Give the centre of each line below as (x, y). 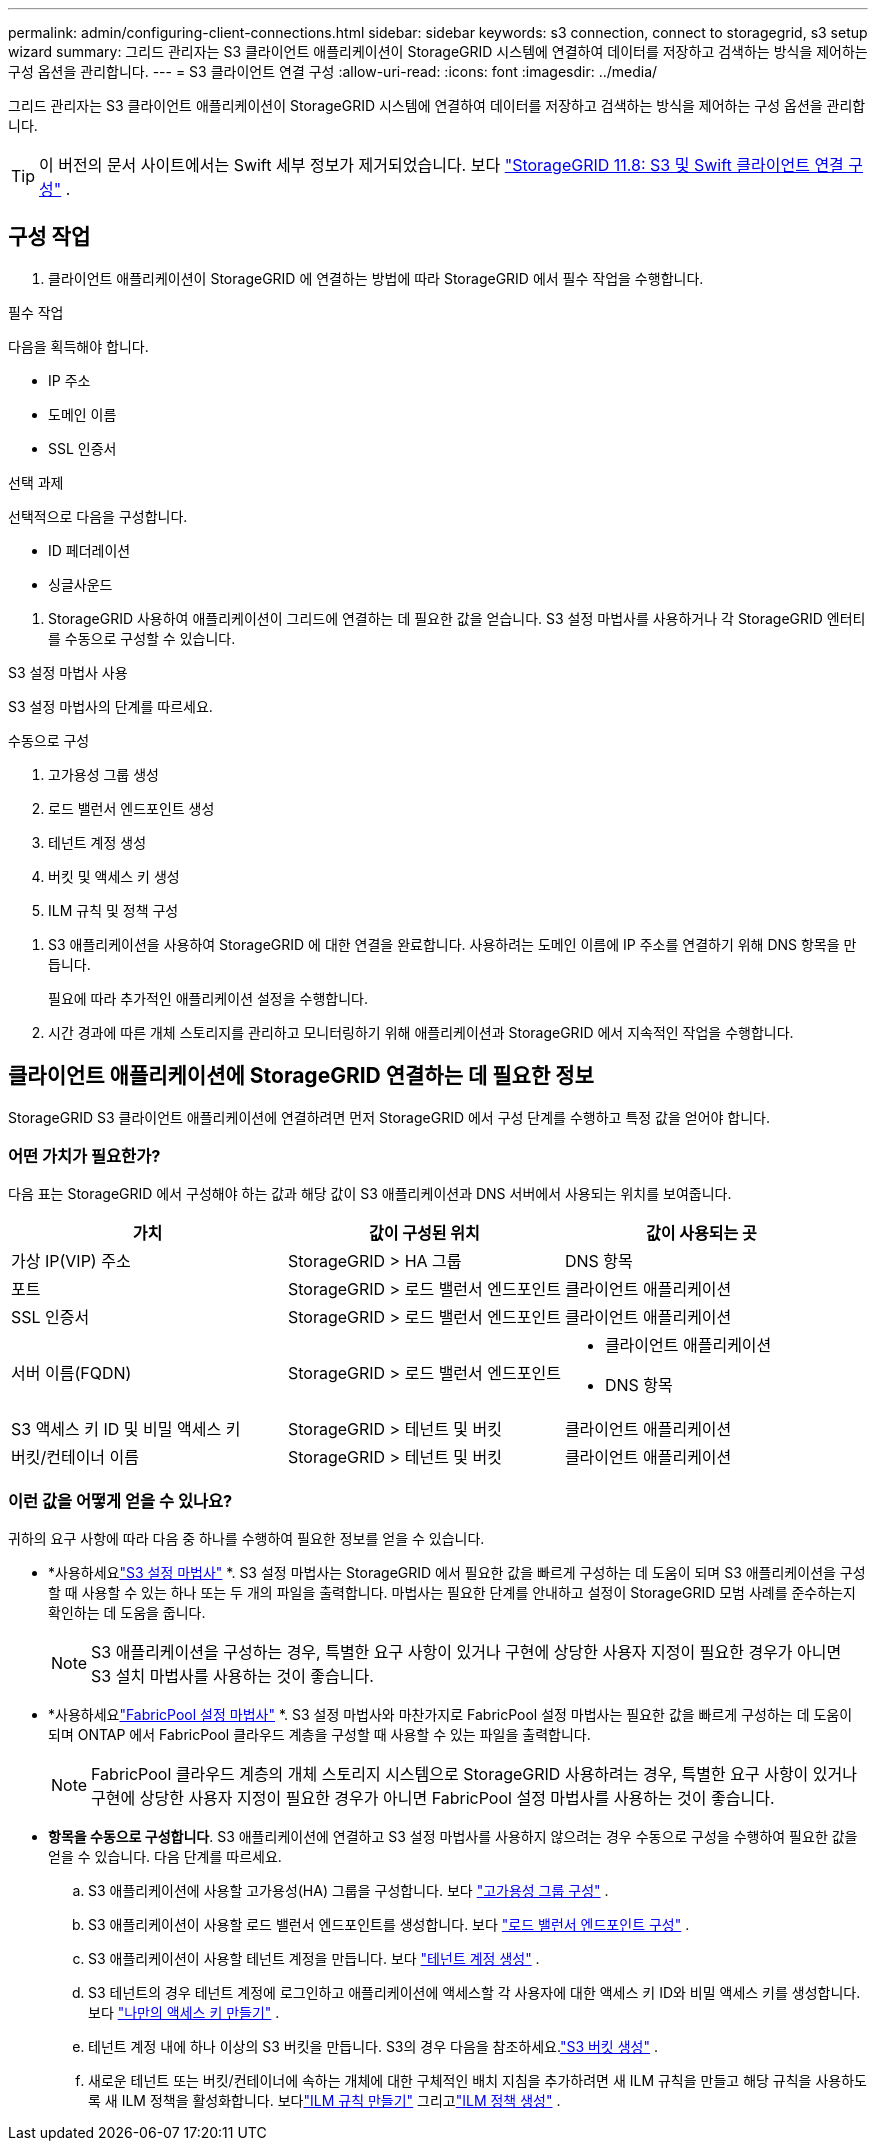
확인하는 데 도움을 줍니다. (127, 1613)
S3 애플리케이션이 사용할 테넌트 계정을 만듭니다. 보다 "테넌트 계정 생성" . (314, 1959)
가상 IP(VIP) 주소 (71, 1261)
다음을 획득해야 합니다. (78, 346)
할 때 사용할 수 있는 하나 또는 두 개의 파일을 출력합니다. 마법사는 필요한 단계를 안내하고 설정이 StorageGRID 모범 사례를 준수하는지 (452, 1593)
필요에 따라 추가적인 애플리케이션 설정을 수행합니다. (208, 998)
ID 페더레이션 (89, 550)
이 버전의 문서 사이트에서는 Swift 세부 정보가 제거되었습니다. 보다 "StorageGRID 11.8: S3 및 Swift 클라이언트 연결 (441, 165)
